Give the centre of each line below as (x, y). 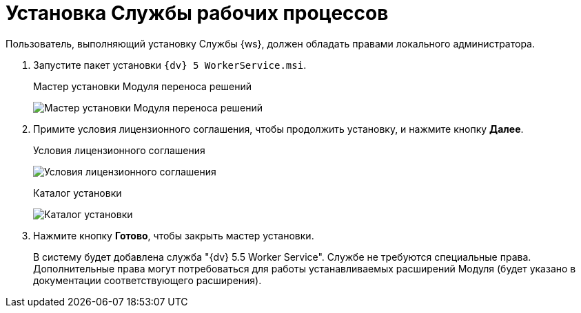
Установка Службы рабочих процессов (197, 13)
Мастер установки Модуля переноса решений (143, 86)
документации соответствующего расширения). (147, 280)
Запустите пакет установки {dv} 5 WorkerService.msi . (170, 65)
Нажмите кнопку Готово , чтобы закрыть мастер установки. (174, 235)
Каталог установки (78, 193)
